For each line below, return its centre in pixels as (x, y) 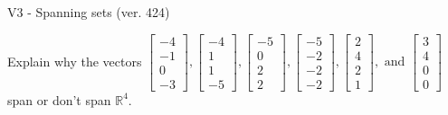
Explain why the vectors (75, 61)
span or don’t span (59, 99)
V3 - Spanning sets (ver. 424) (89, 12)
